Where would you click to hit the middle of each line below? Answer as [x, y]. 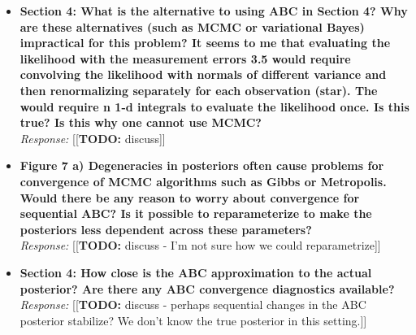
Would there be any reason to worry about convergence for [190, 197]
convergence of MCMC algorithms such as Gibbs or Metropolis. [203, 181]
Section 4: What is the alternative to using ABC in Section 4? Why [214, 11]
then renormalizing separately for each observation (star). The [199, 90]
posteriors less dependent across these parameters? [166, 229]
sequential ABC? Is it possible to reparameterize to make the [196, 213]
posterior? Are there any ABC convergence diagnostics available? [207, 288]
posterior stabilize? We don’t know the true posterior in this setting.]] [193, 320]
